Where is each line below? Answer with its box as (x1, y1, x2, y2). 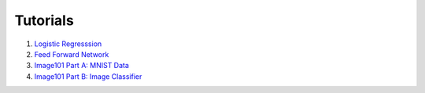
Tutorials (14, 12, 74, 29)
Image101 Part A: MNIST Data (34, 61, 130, 70)
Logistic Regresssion (34, 39, 102, 48)
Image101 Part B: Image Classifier (34, 71, 142, 81)
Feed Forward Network (34, 49, 109, 59)
